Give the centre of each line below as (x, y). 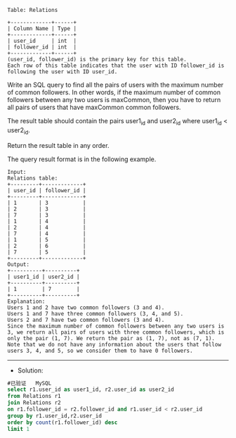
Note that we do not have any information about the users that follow (114, 344)
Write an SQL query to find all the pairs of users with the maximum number (116, 85)
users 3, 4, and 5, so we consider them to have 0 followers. (100, 351)
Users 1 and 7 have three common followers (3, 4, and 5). (96, 313)
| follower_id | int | (42, 47)
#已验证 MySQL (29, 383)
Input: (17, 172)
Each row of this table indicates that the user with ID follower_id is (116, 65)
